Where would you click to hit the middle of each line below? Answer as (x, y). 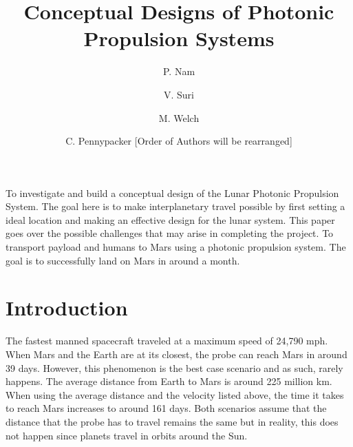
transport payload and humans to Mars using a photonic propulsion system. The (176, 247)
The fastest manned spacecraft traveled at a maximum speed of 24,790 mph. (167, 341)
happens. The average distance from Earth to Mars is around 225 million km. (169, 381)
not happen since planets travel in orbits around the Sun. (127, 435)
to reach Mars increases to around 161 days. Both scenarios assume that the (166, 408)
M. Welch (179, 117)
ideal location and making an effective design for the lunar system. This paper (170, 219)
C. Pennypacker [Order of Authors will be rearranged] (179, 141)
